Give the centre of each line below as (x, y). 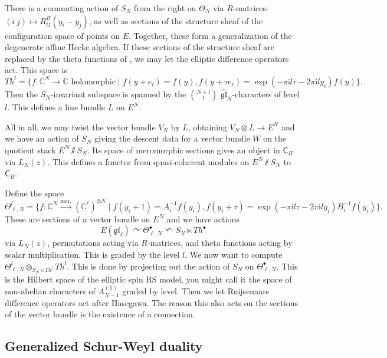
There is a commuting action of (62, 8)
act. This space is (36, 70)
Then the (21, 94)
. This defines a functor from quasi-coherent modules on (148, 161)
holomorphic (93, 82)
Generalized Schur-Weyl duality (104, 346)
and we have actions (203, 219)
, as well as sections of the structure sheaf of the (176, 20)
